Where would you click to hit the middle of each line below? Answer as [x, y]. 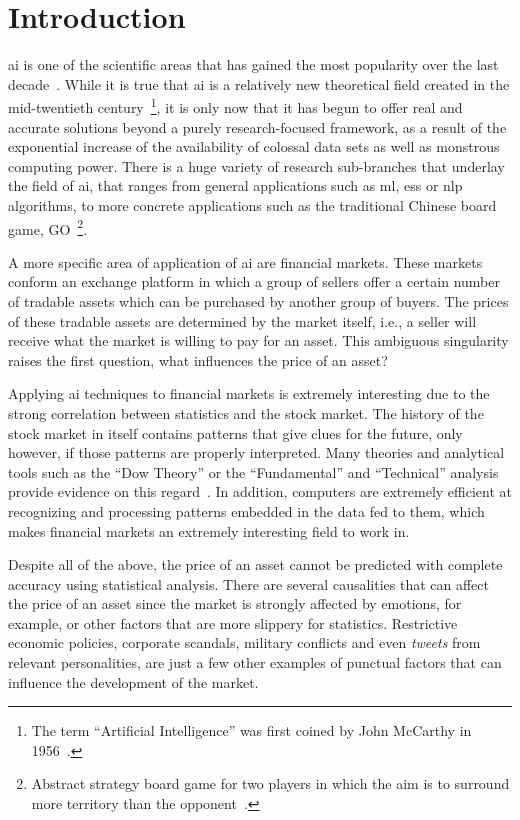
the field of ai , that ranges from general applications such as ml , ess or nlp [235, 185]
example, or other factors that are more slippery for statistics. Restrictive [233, 622]
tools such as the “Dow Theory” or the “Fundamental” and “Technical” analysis [253, 471]
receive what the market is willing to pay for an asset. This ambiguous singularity [258, 340]
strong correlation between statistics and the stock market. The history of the [246, 412]
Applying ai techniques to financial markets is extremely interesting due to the [249, 393]
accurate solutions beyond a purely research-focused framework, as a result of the [257, 126]
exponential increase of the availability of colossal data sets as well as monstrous [254, 146]
